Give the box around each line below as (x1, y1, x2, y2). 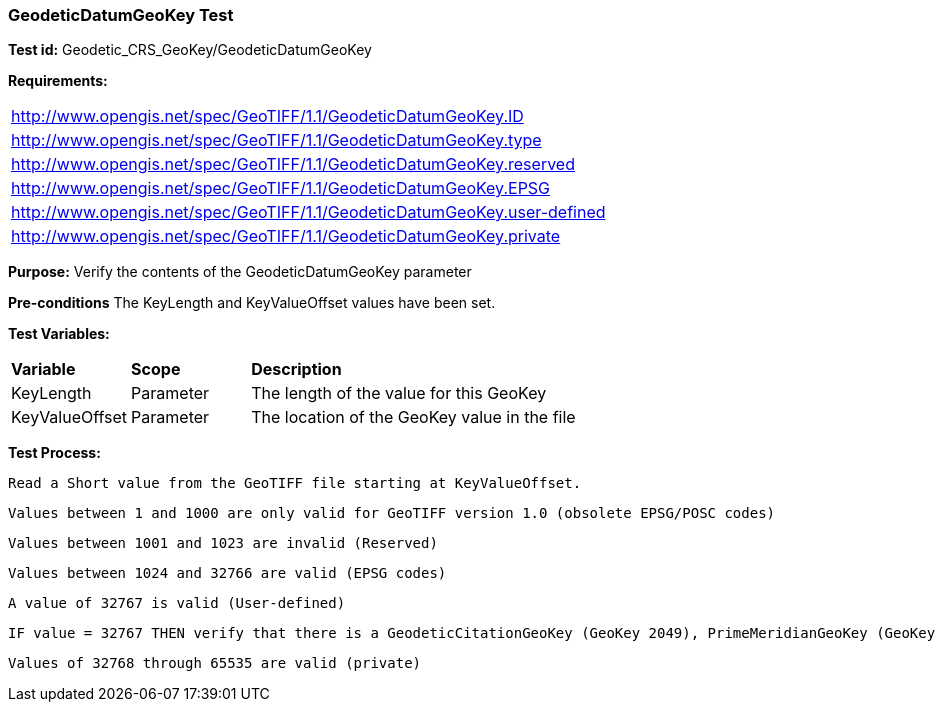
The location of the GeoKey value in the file (251, 407, 576, 428)
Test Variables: (8, 325, 110, 343)
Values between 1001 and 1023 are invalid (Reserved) (8, 535, 438, 552)
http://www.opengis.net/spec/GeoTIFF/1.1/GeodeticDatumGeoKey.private (11, 226, 561, 247)
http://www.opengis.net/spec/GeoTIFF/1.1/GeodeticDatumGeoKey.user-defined (11, 202, 606, 223)
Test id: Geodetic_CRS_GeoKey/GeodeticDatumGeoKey (8, 41, 372, 59)
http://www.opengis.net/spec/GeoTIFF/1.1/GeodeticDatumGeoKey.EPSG (11, 178, 551, 199)
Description (251, 359, 342, 380)
